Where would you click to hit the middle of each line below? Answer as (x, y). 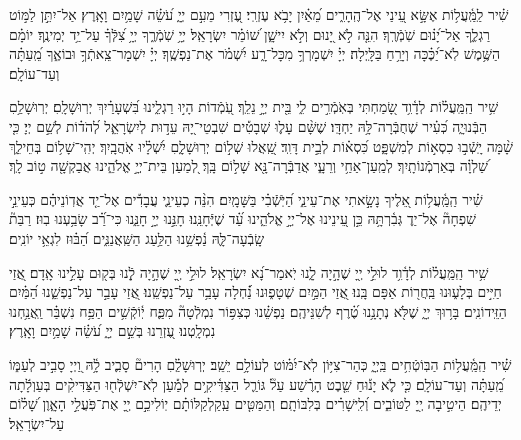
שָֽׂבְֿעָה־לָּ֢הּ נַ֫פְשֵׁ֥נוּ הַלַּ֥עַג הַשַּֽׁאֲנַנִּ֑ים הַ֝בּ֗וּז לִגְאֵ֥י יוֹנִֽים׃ (137, 237)
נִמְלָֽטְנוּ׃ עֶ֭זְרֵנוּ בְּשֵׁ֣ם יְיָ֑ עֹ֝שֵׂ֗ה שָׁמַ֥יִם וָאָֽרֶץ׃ (112, 330)
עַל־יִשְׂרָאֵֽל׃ (37, 422)
